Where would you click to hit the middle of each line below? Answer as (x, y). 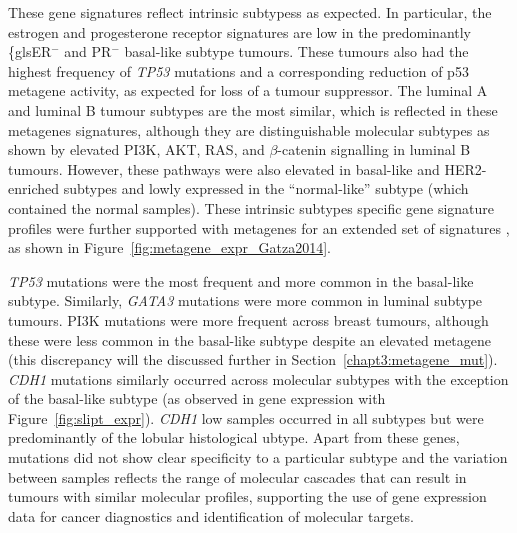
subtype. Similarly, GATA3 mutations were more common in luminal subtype (245, 300)
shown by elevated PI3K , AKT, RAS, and (136, 149)
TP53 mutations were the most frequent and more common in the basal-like (241, 280)
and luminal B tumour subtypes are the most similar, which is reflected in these (253, 109)
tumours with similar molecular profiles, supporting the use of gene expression (247, 496)
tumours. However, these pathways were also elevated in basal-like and (224, 168)
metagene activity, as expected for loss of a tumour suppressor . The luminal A (248, 90)
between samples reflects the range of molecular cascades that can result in (237, 476)
